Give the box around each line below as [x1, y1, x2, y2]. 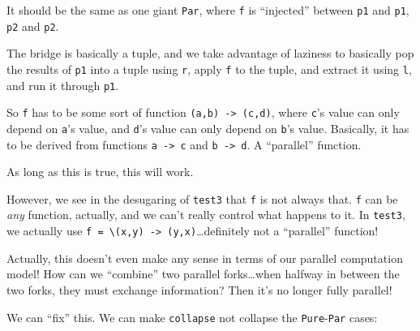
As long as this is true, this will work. [6, 163, 194, 180]
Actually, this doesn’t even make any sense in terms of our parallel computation [6, 249, 403, 266]
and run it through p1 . [6, 76, 119, 93]
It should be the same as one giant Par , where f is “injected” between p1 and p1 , [6, 2, 409, 18]
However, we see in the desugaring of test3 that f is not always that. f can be [6, 190, 398, 207]
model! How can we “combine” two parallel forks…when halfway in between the [6, 265, 400, 282]
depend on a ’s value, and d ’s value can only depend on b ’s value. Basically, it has [6, 119, 409, 136]
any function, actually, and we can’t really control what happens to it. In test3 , [6, 206, 405, 223]
